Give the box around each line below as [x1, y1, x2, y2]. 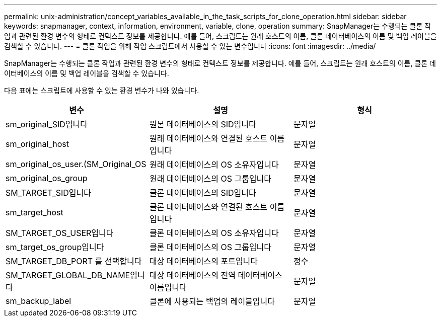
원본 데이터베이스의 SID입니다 [149, 119, 256, 129]
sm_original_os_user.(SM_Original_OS [6, 159, 146, 169]
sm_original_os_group [6, 173, 88, 183]
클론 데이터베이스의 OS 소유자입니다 [149, 228, 279, 238]
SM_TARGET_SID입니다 [6, 188, 91, 198]
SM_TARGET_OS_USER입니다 [6, 228, 114, 238]
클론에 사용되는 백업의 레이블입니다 [149, 296, 275, 306]
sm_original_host [6, 139, 69, 149]
